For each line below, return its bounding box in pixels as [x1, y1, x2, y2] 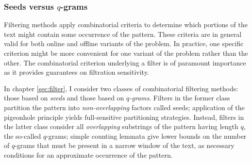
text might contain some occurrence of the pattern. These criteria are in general [4, 29, 242, 39]
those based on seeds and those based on [4, 93, 124, 103]
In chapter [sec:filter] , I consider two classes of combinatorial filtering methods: [4, 83, 238, 93]
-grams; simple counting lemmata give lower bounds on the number [46, 130, 247, 141]
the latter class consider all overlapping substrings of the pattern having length [4, 121, 238, 131]
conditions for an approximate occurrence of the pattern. [4, 149, 173, 160]
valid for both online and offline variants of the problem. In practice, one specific [4, 38, 244, 49]
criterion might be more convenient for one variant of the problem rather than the [4, 48, 248, 58]
